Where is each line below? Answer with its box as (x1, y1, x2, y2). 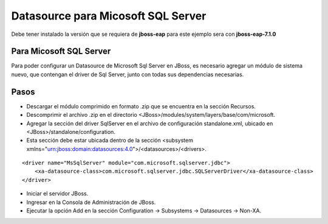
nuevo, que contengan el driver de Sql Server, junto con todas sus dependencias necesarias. (11, 71, 244, 78)
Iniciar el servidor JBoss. (26, 190, 89, 197)
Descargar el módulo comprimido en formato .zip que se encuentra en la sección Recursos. (26, 102, 256, 110)
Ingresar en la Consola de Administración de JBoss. (26, 198, 156, 206)
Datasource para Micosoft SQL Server (11, 9, 207, 23)
